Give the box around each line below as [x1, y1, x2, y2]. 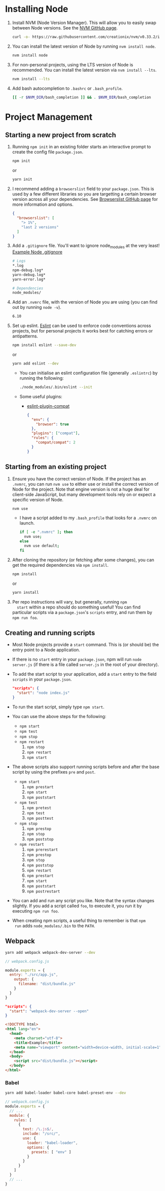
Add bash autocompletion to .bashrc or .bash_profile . [12, 85, 123, 91]
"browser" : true [36, 421, 69, 427]
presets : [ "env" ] [31, 1149, 71, 1155]
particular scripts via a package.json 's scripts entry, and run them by [12, 609, 152, 615]
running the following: [19, 375, 64, 381]
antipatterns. [12, 333, 38, 339]
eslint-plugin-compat [27, 403, 70, 409]
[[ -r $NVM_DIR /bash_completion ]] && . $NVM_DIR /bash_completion [12, 95, 151, 100]
